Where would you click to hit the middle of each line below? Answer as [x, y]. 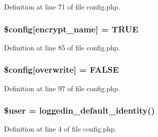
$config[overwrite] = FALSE [62, 69]
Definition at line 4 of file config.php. [60, 129]
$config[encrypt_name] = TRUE [71, 29]
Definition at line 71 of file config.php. [62, 6]
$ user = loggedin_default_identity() [79, 110]
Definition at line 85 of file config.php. [62, 47]
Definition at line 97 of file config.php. [62, 88]
